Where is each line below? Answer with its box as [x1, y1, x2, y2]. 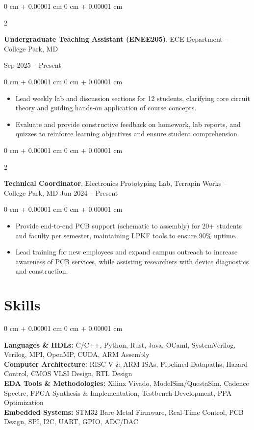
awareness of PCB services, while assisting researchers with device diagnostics [15, 256, 249, 266]
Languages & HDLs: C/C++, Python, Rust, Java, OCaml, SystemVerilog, [4, 339, 236, 350]
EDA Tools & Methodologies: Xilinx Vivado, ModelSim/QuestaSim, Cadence [4, 378, 249, 388]
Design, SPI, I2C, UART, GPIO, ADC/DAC [4, 416, 138, 427]
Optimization [4, 397, 44, 407]
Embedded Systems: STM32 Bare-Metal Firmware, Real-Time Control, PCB [4, 406, 244, 417]
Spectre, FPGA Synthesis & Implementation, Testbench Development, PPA [4, 387, 232, 398]
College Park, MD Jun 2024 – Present [4, 187, 118, 198]
